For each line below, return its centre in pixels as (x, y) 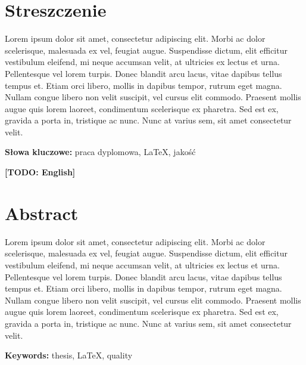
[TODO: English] (40, 172)
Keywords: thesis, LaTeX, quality (69, 355)
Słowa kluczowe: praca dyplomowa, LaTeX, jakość (100, 152)
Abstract (42, 213)
